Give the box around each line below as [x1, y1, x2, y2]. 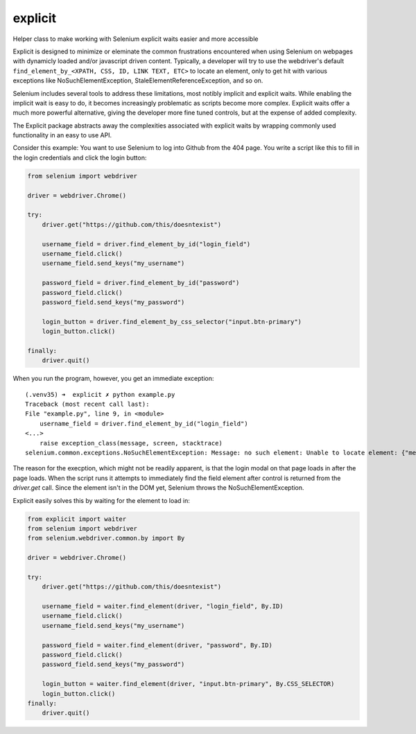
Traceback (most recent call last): [25, 400, 150, 409]
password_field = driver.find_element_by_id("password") [42, 279, 240, 287]
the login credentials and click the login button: [12, 153, 147, 162]
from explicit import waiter [27, 515, 127, 523]
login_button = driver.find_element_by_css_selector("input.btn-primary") [42, 318, 302, 325]
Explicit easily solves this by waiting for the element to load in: [12, 496, 191, 504]
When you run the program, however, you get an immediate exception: [12, 375, 214, 383]
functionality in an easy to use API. [12, 131, 112, 139]
